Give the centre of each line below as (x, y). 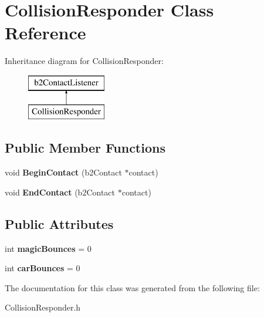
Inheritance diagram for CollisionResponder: (84, 61)
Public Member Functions (85, 148)
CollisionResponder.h (43, 307)
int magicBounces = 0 (48, 248)
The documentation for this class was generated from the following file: (132, 287)
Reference (45, 33)
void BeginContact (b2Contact (63, 172)
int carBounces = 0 (43, 268)
